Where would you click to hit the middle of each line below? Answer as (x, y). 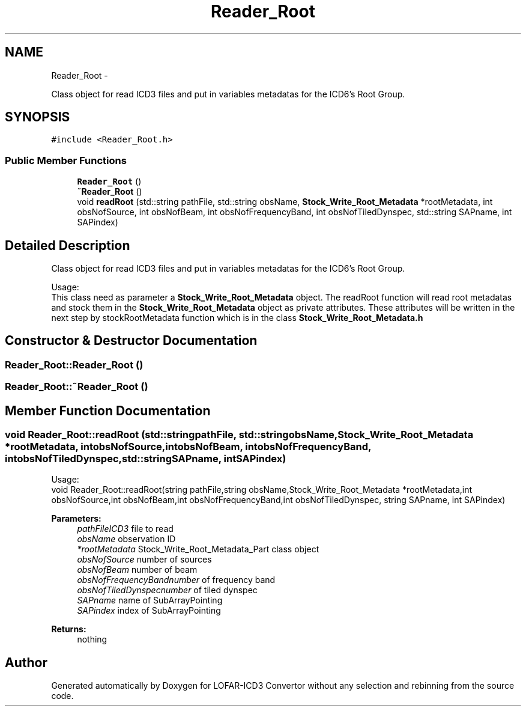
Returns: (69, 629)
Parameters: (76, 519)
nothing (92, 639)
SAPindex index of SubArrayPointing (149, 611)
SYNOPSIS (38, 117)
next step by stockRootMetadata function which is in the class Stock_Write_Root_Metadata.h (237, 318)
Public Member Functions (66, 160)
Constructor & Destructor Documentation (131, 341)
